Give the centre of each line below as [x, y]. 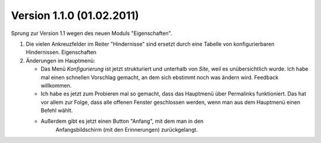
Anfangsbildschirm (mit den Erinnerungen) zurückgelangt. [127, 129]
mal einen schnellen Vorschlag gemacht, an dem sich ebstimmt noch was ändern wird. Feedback [160, 77]
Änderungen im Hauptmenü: [60, 61]
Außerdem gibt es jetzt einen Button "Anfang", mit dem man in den [122, 121]
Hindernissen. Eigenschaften [61, 52]
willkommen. [56, 85]
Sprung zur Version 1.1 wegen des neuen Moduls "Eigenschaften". [92, 33]
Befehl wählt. [57, 110]
